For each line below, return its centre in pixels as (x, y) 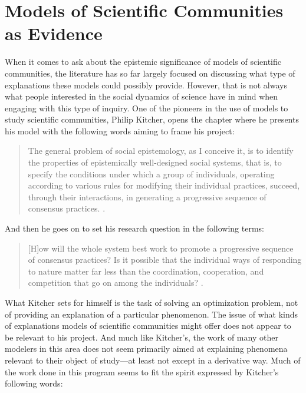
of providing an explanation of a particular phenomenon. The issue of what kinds (152, 314)
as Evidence (54, 33)
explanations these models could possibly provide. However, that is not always (146, 85)
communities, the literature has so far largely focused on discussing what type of (150, 73)
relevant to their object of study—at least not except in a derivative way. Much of (153, 360)
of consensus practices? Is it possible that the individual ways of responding (165, 260)
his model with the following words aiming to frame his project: (120, 131)
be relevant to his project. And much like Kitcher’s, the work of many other (142, 337)
